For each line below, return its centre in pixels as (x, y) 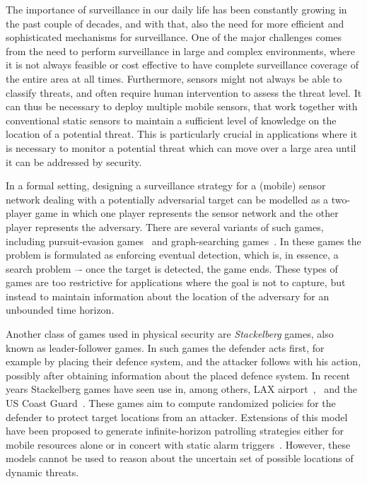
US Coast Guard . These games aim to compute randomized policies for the (171, 403)
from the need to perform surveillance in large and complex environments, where (180, 51)
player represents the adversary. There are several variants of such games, (165, 226)
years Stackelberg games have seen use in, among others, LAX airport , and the (181, 389)
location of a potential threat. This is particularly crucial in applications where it (182, 134)
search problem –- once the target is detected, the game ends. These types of (172, 268)
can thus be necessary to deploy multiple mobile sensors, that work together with (182, 106)
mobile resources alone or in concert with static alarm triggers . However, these (178, 444)
